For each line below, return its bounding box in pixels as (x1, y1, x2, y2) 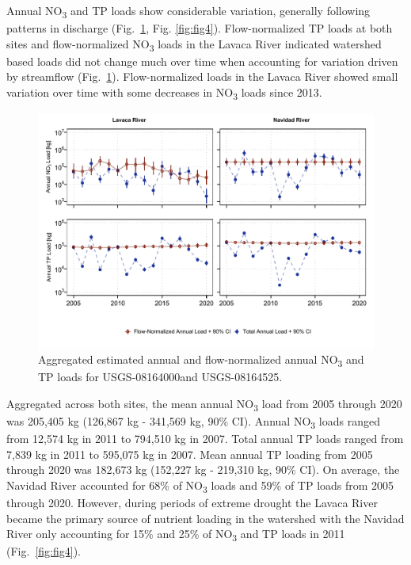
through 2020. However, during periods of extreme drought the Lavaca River (6, 494, 378, 511)
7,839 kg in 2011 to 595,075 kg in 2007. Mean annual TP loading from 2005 (6, 445, 373, 462)
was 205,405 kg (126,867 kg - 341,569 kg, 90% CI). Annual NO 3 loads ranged (6, 413, 380, 431)
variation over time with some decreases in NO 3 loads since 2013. (6, 84, 322, 102)
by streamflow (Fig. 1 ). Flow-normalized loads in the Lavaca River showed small (6, 68, 398, 85)
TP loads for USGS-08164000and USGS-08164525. (38, 368, 283, 385)
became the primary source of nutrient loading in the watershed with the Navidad (6, 510, 405, 526)
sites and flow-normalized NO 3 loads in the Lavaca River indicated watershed (6, 35, 382, 54)
